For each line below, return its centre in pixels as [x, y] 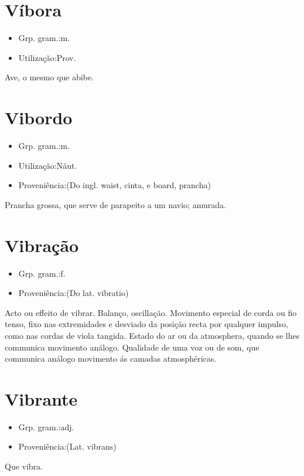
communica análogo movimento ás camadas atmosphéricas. [111, 358]
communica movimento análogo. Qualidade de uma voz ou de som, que [132, 347]
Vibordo [39, 118]
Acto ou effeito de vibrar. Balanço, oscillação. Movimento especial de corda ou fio [151, 312]
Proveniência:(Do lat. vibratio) [74, 293]
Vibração [42, 245]
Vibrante [41, 398]
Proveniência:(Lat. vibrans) [67, 446]
